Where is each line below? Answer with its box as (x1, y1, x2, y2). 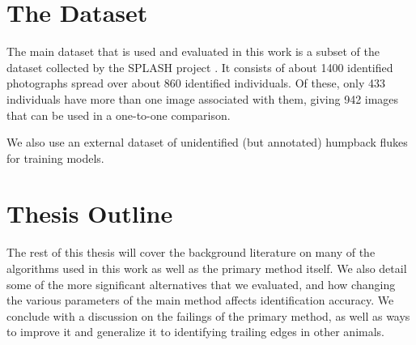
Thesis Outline (6, 197, 173, 230)
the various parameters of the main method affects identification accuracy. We (6, 292, 394, 309)
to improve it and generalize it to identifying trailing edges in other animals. (6, 323, 384, 340)
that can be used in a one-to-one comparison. (6, 106, 231, 123)
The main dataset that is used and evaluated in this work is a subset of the (6, 43, 380, 60)
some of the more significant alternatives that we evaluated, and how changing (6, 275, 396, 292)
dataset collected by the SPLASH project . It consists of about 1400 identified (6, 58, 393, 75)
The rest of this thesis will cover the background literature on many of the (6, 244, 376, 261)
